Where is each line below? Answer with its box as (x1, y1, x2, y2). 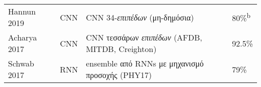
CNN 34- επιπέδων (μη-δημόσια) (86, 11, 194, 23)
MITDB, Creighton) (86, 43, 157, 54)
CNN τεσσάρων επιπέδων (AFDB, (86, 31, 202, 43)
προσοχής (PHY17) (86, 69, 152, 80)
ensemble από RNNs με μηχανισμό (86, 57, 204, 69)
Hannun (8, 5, 36, 17)
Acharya (8, 31, 37, 43)
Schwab (8, 57, 35, 69)
